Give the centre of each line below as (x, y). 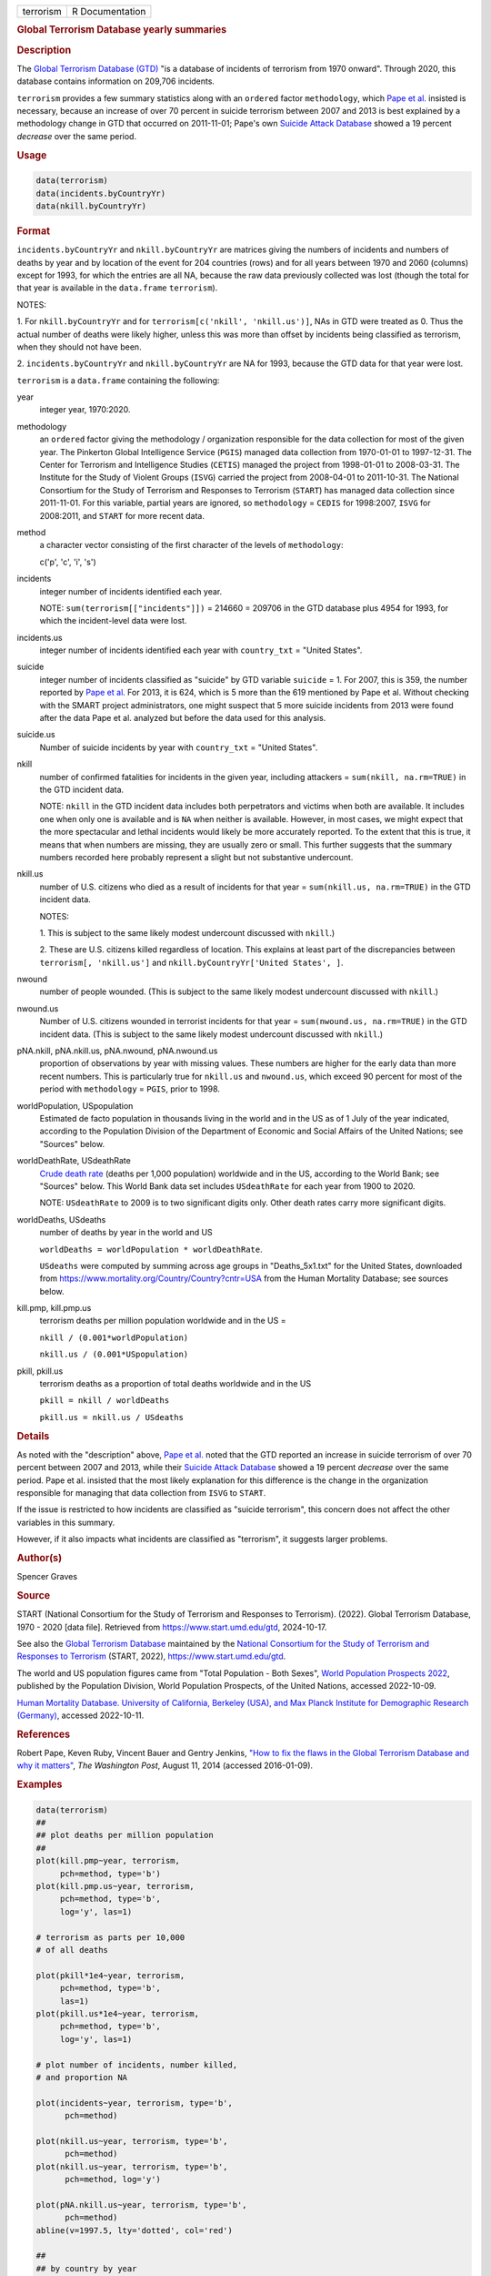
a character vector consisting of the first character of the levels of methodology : (192, 545)
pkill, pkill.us (40, 1371)
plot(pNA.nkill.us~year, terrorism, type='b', (141, 2205)
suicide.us (36, 735)
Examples (40, 1784)
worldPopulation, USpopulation (75, 1105)
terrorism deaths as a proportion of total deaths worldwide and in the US (175, 1384)
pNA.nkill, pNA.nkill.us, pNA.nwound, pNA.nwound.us (117, 1051)
